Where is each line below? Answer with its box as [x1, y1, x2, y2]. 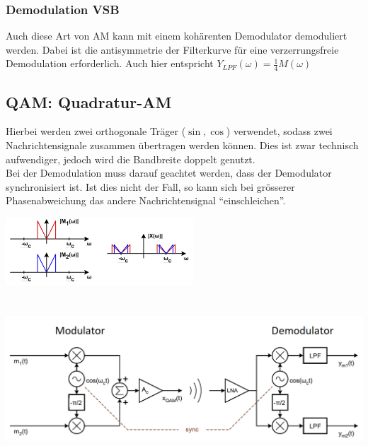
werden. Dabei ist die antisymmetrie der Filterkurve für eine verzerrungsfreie [6, 42, 339, 57]
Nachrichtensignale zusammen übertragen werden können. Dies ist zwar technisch [6, 138, 359, 153]
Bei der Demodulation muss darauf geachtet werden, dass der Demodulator [6, 165, 332, 180]
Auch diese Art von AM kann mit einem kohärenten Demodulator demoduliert [6, 28, 347, 43]
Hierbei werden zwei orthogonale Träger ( [6, 124, 186, 139]
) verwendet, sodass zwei [226, 124, 333, 139]
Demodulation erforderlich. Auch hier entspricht [6, 56, 214, 71]
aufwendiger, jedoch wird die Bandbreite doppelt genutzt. [6, 151, 255, 166]
